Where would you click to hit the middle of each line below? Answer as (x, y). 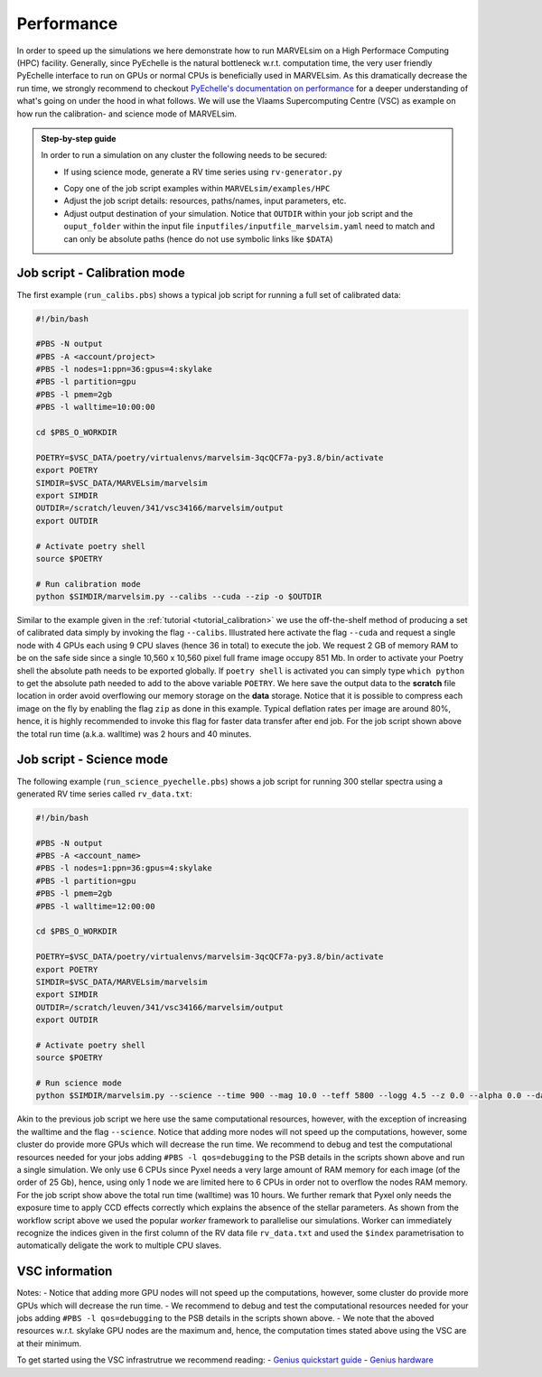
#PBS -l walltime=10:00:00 (95, 407)
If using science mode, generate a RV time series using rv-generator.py (203, 172)
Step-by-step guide (79, 138)
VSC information (65, 1272)
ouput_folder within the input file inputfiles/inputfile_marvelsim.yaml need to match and (249, 227)
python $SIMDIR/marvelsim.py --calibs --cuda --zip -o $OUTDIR (179, 597)
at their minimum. (49, 1343)
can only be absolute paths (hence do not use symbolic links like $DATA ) (198, 238)
